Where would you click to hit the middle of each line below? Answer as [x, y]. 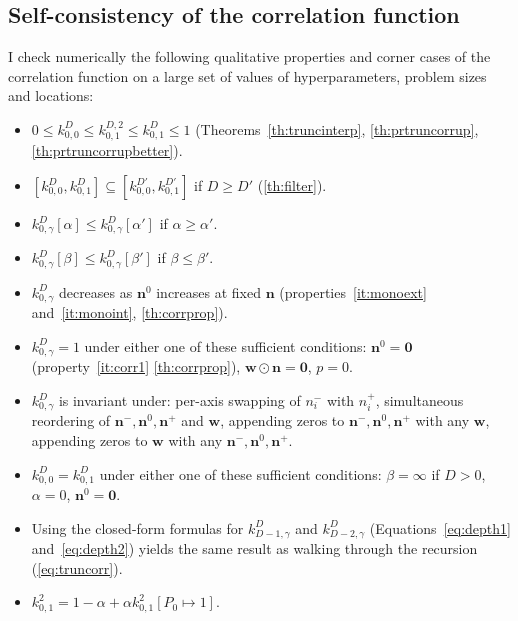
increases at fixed [209, 291]
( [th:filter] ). [292, 185]
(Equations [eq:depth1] [440, 527]
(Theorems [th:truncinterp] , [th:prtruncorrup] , [337, 128]
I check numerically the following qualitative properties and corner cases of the [249, 56]
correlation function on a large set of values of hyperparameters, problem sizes [247, 75]
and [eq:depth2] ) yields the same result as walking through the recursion [254, 548]
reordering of [71, 420]
